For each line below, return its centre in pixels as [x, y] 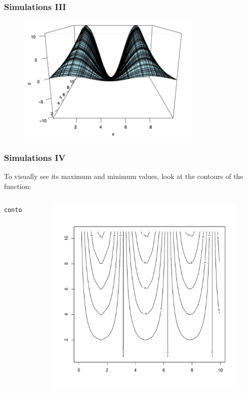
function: [18, 186]
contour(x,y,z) [29, 210]
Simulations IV [35, 157]
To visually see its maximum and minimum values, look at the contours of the [124, 176]
